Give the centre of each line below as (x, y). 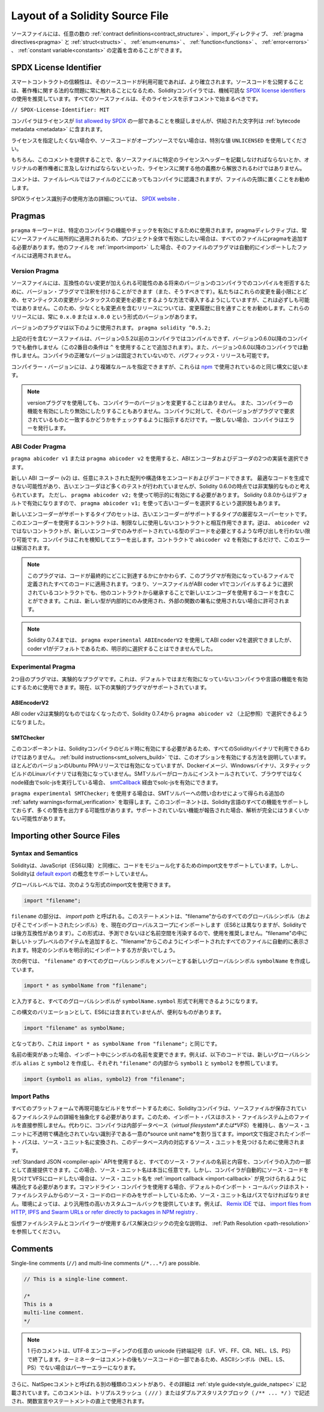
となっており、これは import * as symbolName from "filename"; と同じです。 (116, 1043)
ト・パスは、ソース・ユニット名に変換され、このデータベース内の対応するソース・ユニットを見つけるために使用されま (158, 1142)
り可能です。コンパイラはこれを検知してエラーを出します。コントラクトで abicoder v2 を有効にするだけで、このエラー (160, 539)
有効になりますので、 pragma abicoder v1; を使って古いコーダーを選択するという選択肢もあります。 (155, 503)
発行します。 (53, 428)
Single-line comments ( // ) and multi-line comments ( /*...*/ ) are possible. (106, 1263)
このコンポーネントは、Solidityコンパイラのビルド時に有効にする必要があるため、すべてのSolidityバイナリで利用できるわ (160, 749)
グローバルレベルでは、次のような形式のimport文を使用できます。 (92, 885)
